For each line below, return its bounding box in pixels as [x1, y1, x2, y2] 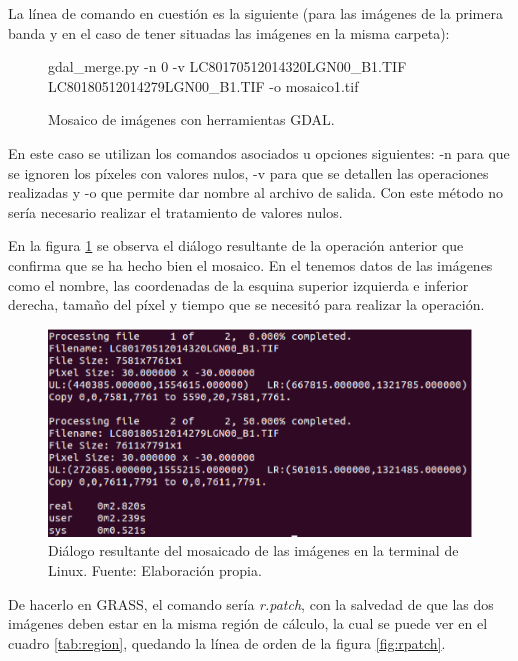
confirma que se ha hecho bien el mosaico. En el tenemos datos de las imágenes [8, 254, 493, 275]
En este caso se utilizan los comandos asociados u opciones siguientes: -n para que [8, 142, 510, 163]
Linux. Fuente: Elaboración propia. [48, 559, 262, 580]
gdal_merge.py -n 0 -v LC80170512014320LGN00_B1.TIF [48, 56, 407, 77]
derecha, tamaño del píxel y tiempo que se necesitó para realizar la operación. [8, 294, 485, 315]
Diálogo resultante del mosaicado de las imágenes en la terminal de [48, 540, 459, 561]
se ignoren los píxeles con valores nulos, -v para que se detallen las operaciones [8, 162, 489, 183]
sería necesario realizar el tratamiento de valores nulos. [8, 201, 343, 222]
